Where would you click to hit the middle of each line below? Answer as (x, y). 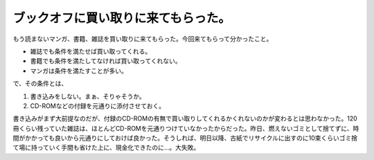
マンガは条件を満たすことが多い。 (79, 71)
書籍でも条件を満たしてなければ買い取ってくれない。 (106, 61)
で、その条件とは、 (40, 84)
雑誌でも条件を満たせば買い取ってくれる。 (91, 51)
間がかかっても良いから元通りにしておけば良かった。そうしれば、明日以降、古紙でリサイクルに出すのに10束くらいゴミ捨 (185, 138)
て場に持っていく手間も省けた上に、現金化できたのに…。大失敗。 (106, 148)
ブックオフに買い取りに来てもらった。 (122, 18)
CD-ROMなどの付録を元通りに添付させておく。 (98, 106)
